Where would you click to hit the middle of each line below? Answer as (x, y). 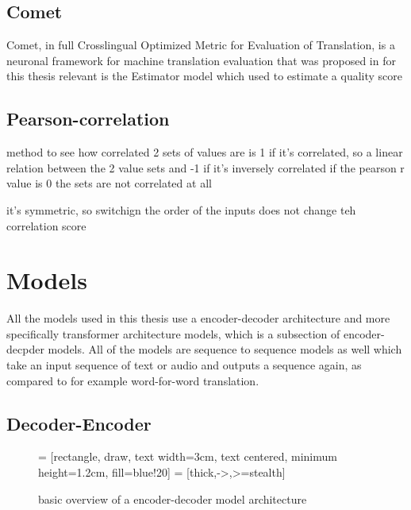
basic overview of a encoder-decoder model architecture (173, 498)
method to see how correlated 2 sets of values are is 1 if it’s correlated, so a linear (205, 152)
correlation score (46, 225)
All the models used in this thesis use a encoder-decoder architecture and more (198, 318)
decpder (25, 349)
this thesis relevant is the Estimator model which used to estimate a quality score (205, 76)
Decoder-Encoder (79, 423)
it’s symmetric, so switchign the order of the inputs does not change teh (181, 209)
